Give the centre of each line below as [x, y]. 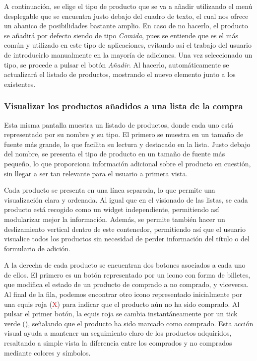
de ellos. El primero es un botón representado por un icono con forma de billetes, [127, 274]
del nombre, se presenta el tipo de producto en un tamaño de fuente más [115, 154]
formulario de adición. [37, 248]
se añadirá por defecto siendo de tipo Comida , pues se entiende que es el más [121, 35]
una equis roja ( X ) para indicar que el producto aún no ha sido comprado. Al [122, 304]
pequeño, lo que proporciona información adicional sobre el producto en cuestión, [128, 163]
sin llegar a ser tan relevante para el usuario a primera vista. [96, 173]
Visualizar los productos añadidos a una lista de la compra [124, 106]
